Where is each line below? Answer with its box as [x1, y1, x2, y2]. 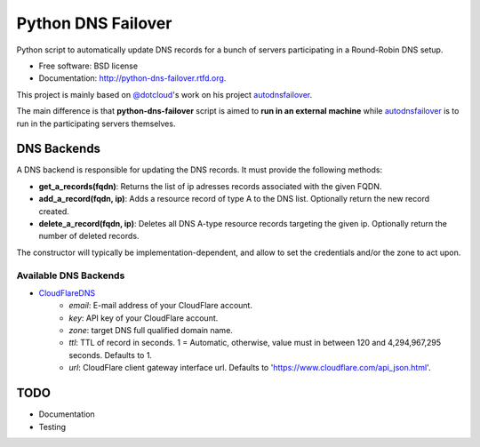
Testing [38, 421, 67, 432]
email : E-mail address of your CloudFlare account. [68, 300, 253, 311]
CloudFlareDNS [38, 287, 96, 298]
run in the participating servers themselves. [16, 118, 176, 129]
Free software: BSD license [38, 60, 138, 71]
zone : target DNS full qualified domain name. [68, 325, 233, 336]
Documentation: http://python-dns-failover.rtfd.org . [38, 73, 227, 84]
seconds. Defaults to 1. [68, 349, 153, 360]
